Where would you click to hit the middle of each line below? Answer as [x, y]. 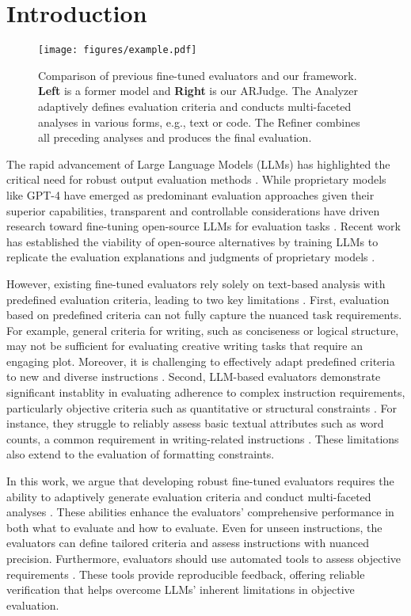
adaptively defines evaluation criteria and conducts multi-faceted [195, 106]
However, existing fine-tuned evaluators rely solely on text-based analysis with [196, 283]
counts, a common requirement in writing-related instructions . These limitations [203, 438]
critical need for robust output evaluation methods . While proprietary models [196, 179]
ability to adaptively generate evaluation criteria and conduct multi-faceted [189, 496]
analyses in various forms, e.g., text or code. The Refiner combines [199, 122]
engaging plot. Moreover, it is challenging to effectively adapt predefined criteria [201, 361]
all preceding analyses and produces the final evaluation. [175, 137]
